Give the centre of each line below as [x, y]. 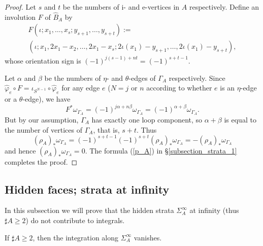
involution [20, 17]
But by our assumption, [42, 119]
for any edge [81, 88]
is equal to [240, 119]
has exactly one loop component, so [147, 119]
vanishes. [148, 237]
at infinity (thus [214, 210]
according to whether [179, 88]
